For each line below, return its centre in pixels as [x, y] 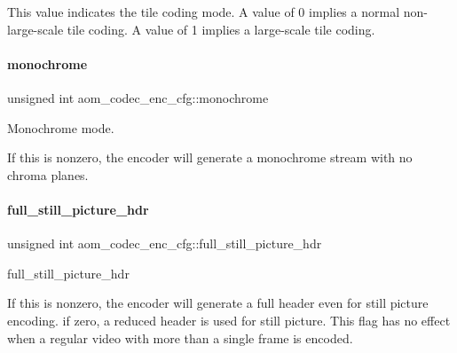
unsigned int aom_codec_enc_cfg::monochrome [138, 97]
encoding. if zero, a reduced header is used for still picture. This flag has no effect [229, 320]
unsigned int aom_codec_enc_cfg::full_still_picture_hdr [165, 243]
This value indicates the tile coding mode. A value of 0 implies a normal [204, 12]
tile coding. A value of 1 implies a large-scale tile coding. [221, 29]
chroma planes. [48, 174]
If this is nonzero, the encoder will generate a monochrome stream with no [210, 157]
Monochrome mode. [61, 127]
